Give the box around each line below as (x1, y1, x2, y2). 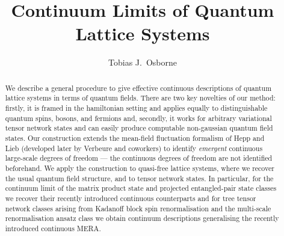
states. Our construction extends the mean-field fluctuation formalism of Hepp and (5, 132, 265, 143)
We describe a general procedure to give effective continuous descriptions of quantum (5, 82, 272, 93)
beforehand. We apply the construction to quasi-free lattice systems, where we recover (5, 163, 274, 173)
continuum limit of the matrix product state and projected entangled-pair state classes (5, 183, 277, 193)
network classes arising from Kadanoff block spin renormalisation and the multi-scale (5, 203, 271, 213)
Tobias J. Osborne (108, 56, 177, 69)
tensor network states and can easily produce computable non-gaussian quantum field (5, 123, 273, 133)
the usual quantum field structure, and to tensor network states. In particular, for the (5, 173, 274, 183)
